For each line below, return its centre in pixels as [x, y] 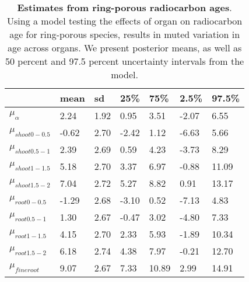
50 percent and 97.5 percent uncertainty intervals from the [125, 61]
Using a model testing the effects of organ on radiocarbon [125, 21]
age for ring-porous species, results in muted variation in [125, 34]
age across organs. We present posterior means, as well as [124, 48]
